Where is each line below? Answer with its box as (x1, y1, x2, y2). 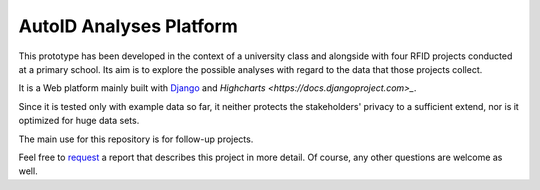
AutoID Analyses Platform (18, 15, 239, 37)
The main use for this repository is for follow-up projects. (18, 133, 254, 145)
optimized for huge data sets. (18, 115, 140, 127)
